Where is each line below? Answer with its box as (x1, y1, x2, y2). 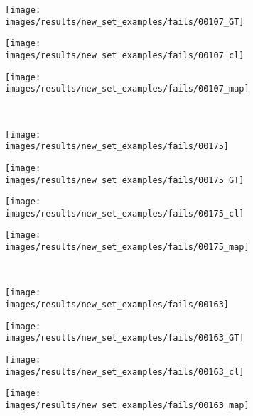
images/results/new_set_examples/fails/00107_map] (5, 84, 249, 94)
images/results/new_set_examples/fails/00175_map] (5, 242, 249, 253)
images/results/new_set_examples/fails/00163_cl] (5, 366, 244, 377)
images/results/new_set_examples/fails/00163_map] (5, 400, 249, 410)
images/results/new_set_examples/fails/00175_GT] (5, 175, 244, 185)
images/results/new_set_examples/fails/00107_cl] (5, 50, 244, 60)
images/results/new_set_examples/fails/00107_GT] (5, 16, 244, 27)
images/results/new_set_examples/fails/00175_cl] (5, 208, 244, 219)
